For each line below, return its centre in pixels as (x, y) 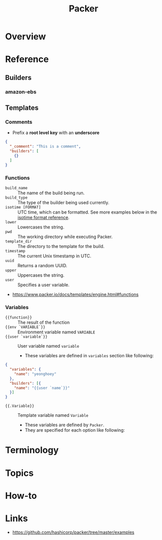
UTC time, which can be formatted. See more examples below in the (87, 212)
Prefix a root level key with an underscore (56, 133)
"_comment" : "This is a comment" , (45, 147)
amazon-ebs (21, 91)
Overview (26, 37)
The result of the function (44, 322)
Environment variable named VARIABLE (56, 332)
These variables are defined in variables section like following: (89, 356)
